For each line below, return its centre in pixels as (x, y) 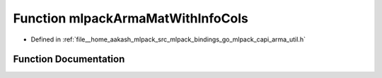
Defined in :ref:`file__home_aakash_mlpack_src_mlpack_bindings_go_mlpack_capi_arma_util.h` (168, 39)
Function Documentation (69, 59)
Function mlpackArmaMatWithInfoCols (131, 18)
